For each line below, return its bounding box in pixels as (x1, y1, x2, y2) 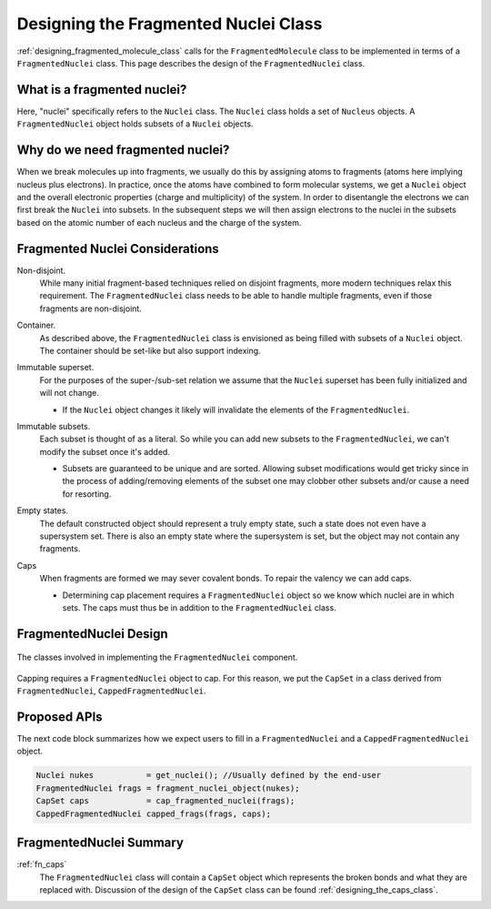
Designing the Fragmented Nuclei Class (16, 14, 323, 34)
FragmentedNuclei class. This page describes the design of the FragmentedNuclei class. (16, 57, 366, 68)
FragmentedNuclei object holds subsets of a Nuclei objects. (16, 118, 254, 129)
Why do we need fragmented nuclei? (16, 142, 230, 158)
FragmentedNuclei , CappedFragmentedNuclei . (16, 685, 206, 696)
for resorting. (62, 488, 112, 500)
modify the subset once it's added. (39, 446, 170, 457)
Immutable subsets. (16, 420, 91, 431)
